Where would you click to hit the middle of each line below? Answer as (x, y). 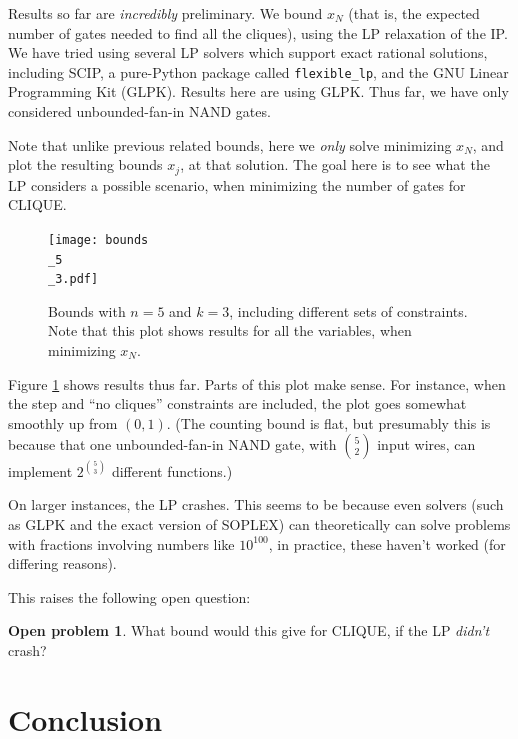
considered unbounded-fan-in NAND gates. (139, 111)
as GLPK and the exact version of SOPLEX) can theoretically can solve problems (259, 524)
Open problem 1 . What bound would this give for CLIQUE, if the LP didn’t (249, 630)
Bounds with (87, 310)
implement (40, 470)
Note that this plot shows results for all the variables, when (230, 330)
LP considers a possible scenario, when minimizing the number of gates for (237, 184)
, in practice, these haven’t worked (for (387, 543)
